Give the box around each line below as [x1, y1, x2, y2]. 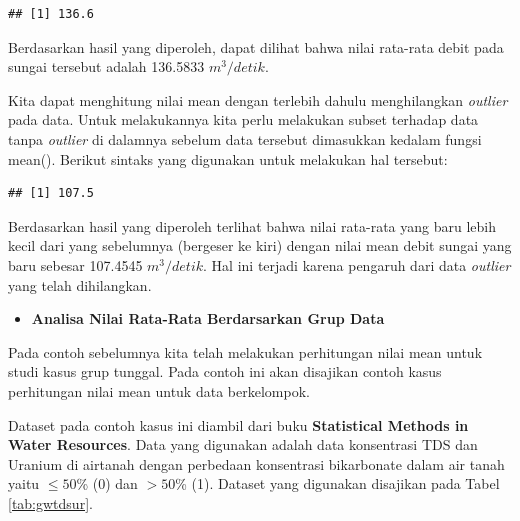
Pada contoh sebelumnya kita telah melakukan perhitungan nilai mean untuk [8, 341, 483, 362]
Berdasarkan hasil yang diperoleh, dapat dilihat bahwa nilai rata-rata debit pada [8, 36, 504, 57]
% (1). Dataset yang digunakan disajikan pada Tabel [175, 473, 500, 494]
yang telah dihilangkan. [8, 274, 152, 295]
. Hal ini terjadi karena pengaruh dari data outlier [203, 254, 511, 275]
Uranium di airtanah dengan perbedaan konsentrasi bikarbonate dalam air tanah [8, 453, 505, 474]
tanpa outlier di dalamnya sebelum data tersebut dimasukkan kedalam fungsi [8, 128, 482, 149]
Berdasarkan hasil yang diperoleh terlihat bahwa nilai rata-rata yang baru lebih [8, 215, 496, 236]
